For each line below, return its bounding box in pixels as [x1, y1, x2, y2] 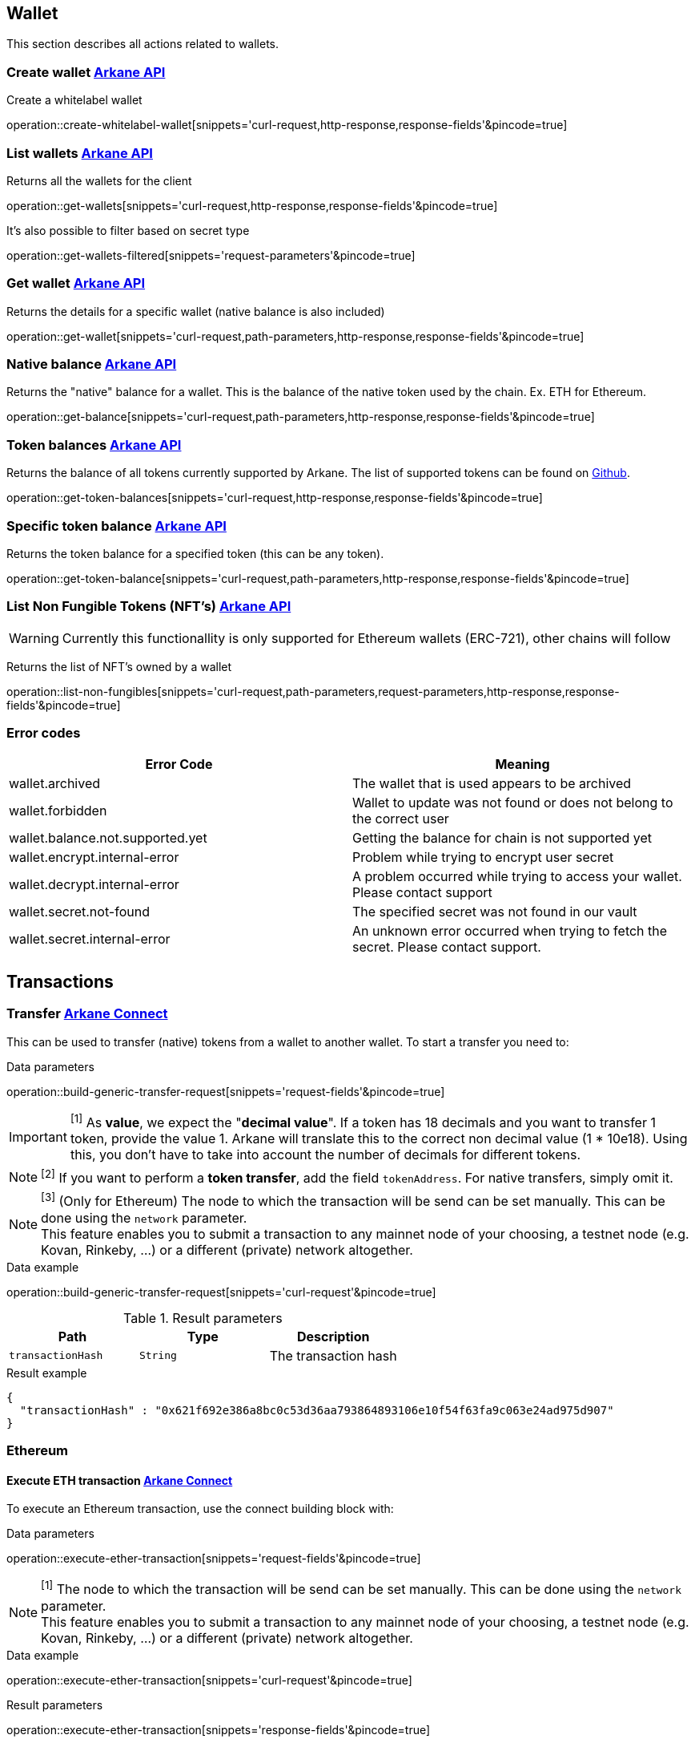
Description [296, 1328, 370, 1345]
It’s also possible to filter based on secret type [6, 223, 250, 237]
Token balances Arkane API [6, 436, 182, 453]
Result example [6, 1365, 87, 1380]
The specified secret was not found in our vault [352, 904, 637, 920]
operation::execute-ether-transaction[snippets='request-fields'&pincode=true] [6, 1551, 421, 1566]
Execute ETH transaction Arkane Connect [6, 1473, 233, 1487]
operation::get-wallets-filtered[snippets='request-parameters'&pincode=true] [6, 248, 416, 262]
